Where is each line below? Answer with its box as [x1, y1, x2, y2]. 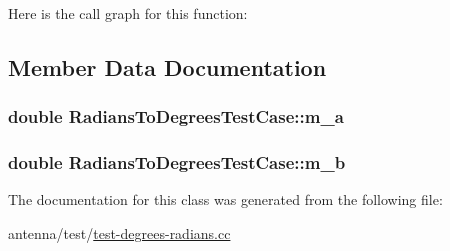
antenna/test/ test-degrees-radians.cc [8, 223, 231, 244]
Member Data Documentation [8, 51, 327, 82]
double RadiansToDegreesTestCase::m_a [8, 104, 344, 129]
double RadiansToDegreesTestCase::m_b [8, 150, 346, 175]
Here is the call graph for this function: [8, 3, 248, 23]
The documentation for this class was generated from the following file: [8, 189, 443, 210]
